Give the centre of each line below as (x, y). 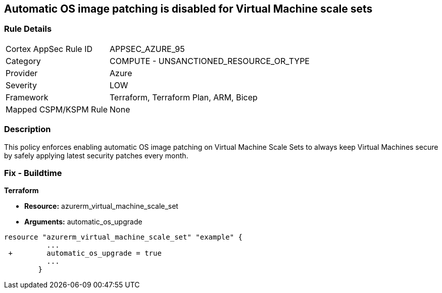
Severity (21, 85)
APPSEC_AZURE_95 (147, 49)
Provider (22, 73)
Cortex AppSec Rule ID (49, 49)
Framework (27, 97)
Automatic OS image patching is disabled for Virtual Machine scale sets (188, 9)
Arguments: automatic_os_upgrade (83, 222)
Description (28, 129)
